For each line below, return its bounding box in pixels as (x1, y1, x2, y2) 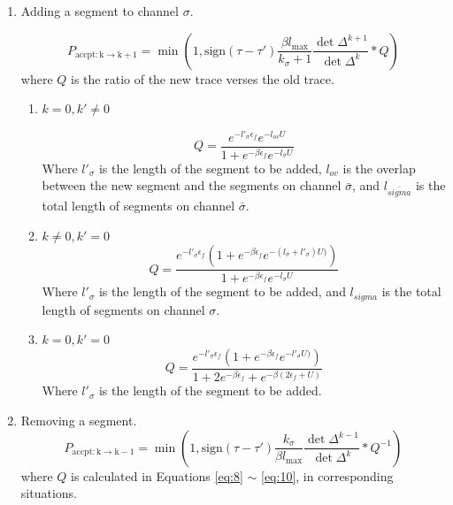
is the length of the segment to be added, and (98, 282, 346, 301)
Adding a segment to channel (20, 2, 179, 19)
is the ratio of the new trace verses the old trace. (71, 69, 334, 88)
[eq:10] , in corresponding (261, 466, 394, 485)
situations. (20, 484, 77, 502)
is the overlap (342, 158, 416, 177)
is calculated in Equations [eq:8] (71, 466, 243, 485)
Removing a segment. (20, 410, 137, 429)
